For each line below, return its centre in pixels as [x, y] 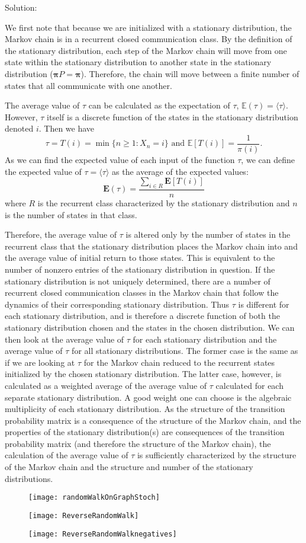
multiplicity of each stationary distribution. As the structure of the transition [145, 409]
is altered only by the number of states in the [208, 234]
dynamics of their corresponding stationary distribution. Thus [117, 304]
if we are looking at [40, 362]
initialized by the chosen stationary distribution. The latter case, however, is [143, 374]
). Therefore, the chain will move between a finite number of [190, 73]
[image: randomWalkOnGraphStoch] [94, 498]
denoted [19, 128]
